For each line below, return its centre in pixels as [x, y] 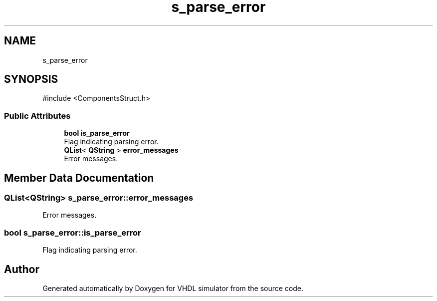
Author [22, 269]
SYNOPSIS [31, 79]
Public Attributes [37, 116]
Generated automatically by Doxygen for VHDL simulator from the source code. [173, 288]
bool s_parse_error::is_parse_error [73, 232]
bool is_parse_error [97, 133]
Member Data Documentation [79, 178]
